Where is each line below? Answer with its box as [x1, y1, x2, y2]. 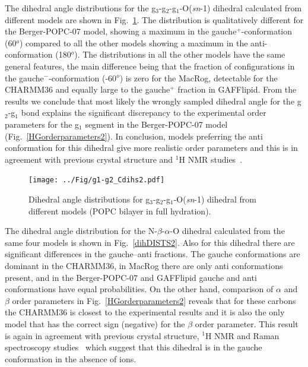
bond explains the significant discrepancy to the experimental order [21, 106, 266, 119]
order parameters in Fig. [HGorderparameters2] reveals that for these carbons [12, 294, 296, 306]
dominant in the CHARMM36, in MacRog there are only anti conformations [5, 259, 283, 271]
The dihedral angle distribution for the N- [5, 224, 157, 237]
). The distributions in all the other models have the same [74, 48, 285, 61]
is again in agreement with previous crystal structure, [5, 329, 199, 341]
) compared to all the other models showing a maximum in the [20, 36, 248, 49]
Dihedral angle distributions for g [28, 192, 150, 205]
